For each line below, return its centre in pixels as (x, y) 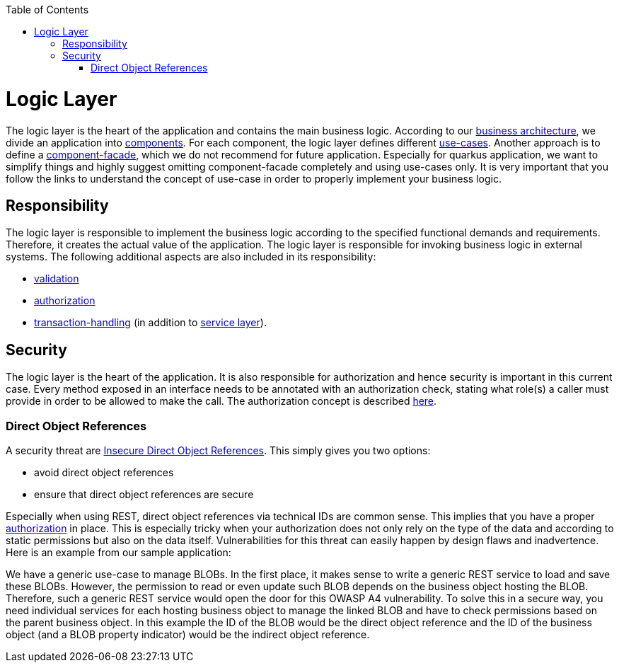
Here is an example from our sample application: (118, 552)
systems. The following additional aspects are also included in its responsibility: (191, 257)
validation (57, 279)
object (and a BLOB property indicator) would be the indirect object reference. (188, 634)
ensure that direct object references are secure (144, 494)
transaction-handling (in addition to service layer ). (150, 323)
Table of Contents (47, 10)
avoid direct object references (104, 472)
